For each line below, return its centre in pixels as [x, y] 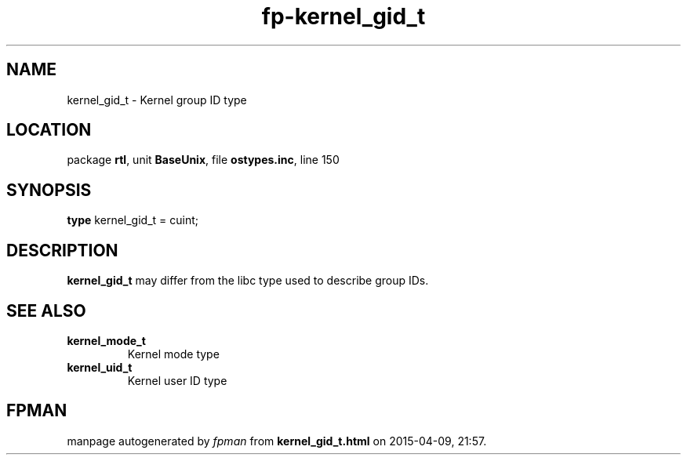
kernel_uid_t [100, 367]
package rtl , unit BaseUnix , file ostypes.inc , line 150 [203, 160]
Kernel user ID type [177, 380]
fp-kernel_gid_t [343, 16]
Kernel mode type [173, 354]
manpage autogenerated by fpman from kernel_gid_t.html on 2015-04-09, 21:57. [277, 441]
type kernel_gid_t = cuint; [133, 220]
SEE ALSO [46, 310]
